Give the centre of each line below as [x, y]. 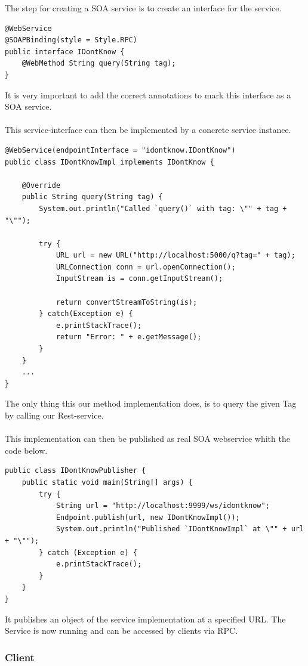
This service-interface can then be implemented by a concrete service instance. [148, 130]
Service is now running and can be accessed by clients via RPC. [121, 631]
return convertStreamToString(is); [127, 302]
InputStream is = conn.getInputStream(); [139, 279]
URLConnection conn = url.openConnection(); [146, 267]
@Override [41, 185]
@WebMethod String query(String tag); [99, 63]
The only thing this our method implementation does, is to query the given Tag [151, 403]
